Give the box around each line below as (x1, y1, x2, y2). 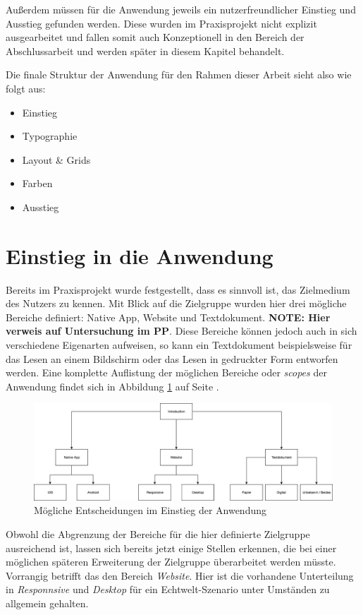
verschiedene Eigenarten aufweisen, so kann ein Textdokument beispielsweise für (6, 338, 352, 352)
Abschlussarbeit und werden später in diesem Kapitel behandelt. (6, 43, 285, 58)
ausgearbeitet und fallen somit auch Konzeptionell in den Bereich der (6, 30, 304, 44)
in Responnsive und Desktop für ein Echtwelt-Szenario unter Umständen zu (6, 582, 330, 597)
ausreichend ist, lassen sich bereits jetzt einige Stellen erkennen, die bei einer (6, 540, 337, 555)
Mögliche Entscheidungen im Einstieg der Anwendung (34, 503, 266, 518)
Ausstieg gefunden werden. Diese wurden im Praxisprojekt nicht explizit (6, 16, 317, 30)
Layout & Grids (22, 152, 91, 167)
